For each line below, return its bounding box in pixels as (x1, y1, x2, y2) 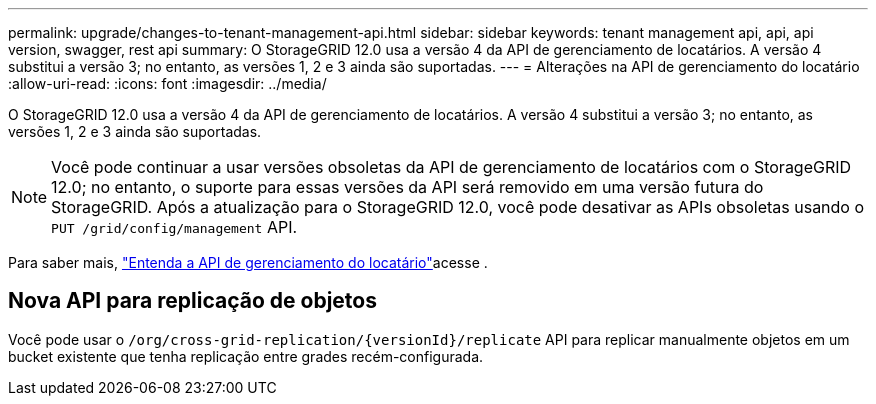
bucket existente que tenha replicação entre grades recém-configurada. (8, 347, 484, 365)
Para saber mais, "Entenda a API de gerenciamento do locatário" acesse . (8, 254, 488, 271)
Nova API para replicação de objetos (8, 288, 377, 314)
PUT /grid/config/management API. (51, 217, 298, 237)
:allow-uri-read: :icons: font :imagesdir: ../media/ (8, 75, 327, 92)
